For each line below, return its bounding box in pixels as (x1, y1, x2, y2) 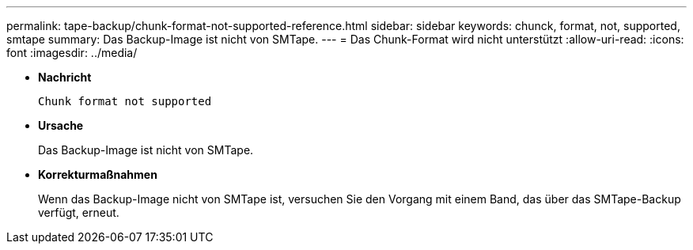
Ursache (38, 119, 84, 132)
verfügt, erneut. (38, 206, 119, 219)
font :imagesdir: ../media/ (6, 46, 138, 59)
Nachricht (38, 70, 92, 84)
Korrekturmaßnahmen (38, 168, 157, 181)
